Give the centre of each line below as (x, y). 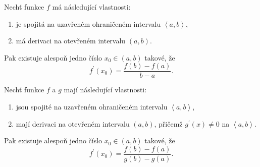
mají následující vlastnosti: (105, 90)
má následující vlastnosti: (91, 7)
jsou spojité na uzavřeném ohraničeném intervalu (92, 107)
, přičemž (168, 123)
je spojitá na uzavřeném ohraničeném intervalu (88, 23)
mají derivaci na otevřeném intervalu (73, 123)
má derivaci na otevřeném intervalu (71, 41)
